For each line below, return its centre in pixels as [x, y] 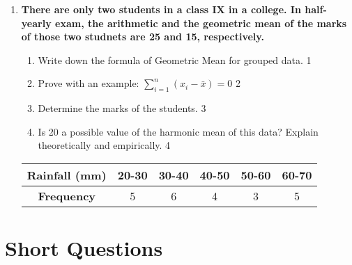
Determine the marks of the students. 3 [122, 108]
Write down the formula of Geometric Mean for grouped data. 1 [175, 59]
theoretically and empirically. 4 [104, 145]
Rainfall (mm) [67, 175]
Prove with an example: [89, 83]
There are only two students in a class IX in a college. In [161, 9]
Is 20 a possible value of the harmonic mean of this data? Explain [178, 131]
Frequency [67, 195]
